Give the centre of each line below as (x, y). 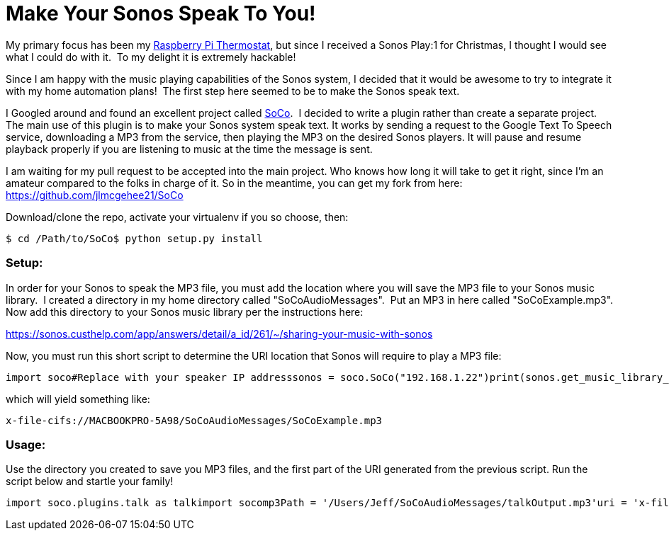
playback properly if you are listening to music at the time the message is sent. (189, 149)
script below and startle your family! (90, 481)
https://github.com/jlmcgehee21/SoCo (95, 195)
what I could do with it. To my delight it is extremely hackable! (151, 57)
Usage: (26, 444)
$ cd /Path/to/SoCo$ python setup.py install (134, 238)
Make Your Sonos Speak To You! (161, 13)
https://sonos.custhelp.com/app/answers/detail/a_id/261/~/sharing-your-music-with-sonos (219, 333)
